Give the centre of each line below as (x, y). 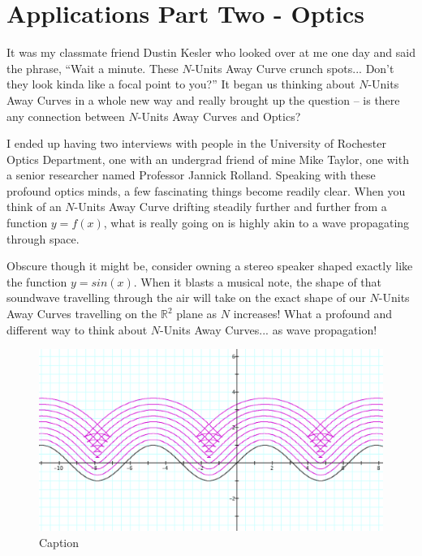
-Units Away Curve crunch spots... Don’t (293, 68)
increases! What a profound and (313, 314)
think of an (34, 207)
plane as (197, 314)
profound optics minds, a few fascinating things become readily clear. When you (206, 190)
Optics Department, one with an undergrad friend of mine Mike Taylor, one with (208, 159)
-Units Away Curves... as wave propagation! (269, 329)
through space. (43, 238)
